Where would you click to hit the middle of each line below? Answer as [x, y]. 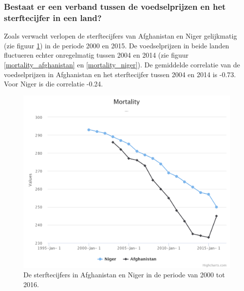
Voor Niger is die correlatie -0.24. [54, 84]
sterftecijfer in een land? [53, 17]
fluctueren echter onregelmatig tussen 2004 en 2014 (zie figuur [96, 55]
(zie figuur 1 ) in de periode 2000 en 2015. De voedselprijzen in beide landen [117, 45]
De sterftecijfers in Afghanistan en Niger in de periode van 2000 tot [124, 275]
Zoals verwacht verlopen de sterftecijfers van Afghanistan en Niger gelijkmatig [121, 36]
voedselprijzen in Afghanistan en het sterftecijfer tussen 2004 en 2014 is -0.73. [120, 74]
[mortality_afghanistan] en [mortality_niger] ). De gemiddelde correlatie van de [122, 64]
